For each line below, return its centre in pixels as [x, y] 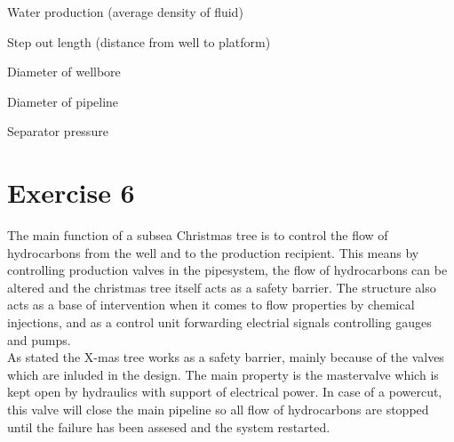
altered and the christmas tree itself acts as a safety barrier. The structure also [222, 287]
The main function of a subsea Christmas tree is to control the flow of [198, 235]
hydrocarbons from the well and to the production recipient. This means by [213, 252]
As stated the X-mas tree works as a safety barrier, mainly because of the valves [226, 357]
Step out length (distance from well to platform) [139, 41]
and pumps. [39, 339]
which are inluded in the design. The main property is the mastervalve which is [223, 374]
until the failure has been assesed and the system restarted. [169, 426]
